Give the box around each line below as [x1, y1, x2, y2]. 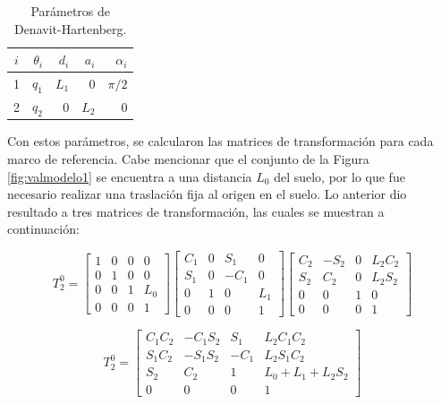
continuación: [7, 219, 80, 238]
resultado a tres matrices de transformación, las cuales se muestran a [7, 202, 385, 220]
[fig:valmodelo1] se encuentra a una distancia [7, 167, 252, 185]
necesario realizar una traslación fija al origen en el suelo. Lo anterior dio [7, 185, 407, 203]
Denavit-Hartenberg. [13, 19, 127, 38]
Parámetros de [30, 2, 110, 20]
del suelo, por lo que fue [274, 167, 405, 185]
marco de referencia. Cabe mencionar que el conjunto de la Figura [7, 149, 369, 168]
